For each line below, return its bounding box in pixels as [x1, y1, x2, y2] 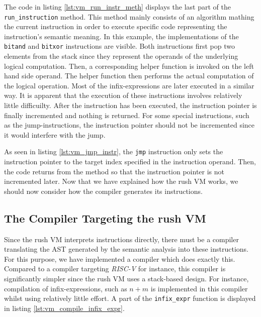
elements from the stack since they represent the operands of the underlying [4, 51, 238, 61]
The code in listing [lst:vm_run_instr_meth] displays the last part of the [4, 2, 231, 12]
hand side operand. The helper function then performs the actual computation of [4, 70, 254, 81]
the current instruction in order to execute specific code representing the [4, 21, 227, 32]
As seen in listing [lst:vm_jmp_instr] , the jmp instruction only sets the [4, 146, 223, 157]
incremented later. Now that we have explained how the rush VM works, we [4, 176, 238, 186]
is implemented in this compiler [150, 283, 248, 293]
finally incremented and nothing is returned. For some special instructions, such [4, 110, 249, 120]
